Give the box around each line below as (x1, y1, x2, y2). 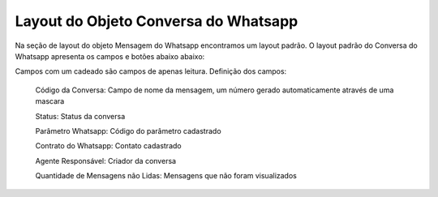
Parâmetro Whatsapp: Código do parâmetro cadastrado (35, 126, 222, 135)
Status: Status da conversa (35, 111, 126, 121)
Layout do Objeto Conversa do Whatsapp (15, 12, 298, 30)
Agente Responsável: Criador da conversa (35, 156, 177, 165)
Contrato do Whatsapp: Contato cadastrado (35, 141, 182, 151)
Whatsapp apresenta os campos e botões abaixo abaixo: (15, 51, 205, 61)
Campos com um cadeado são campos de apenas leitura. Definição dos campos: (15, 66, 287, 76)
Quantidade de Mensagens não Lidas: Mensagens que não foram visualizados (35, 171, 298, 181)
